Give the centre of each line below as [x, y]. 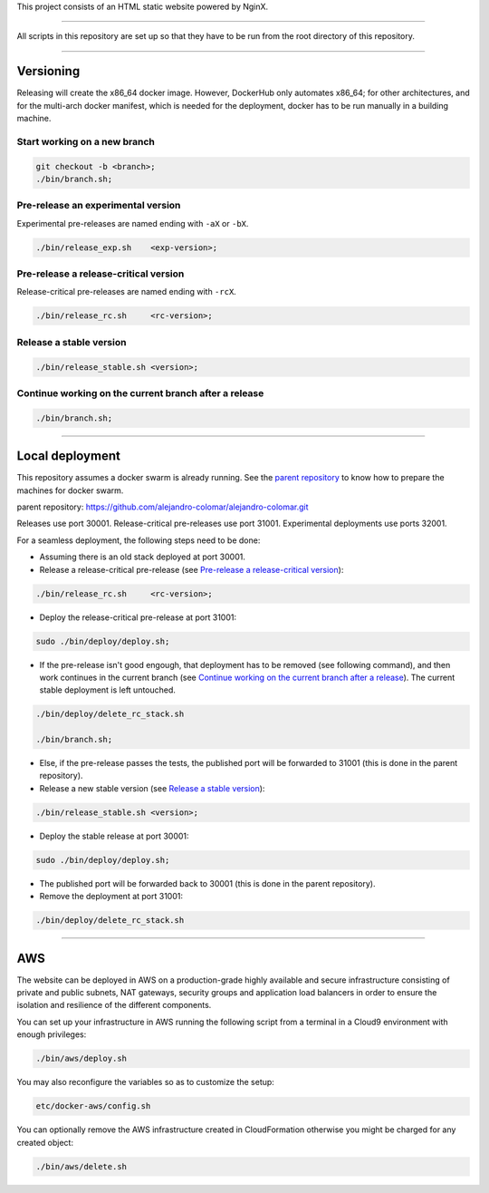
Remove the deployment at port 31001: [111, 897]
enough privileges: [52, 1034]
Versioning [48, 71]
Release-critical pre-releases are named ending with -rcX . [127, 292]
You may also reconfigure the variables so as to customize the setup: [146, 1082]
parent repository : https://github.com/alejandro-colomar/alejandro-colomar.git [163, 507]
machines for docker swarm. [70, 490]
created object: [45, 1142]
